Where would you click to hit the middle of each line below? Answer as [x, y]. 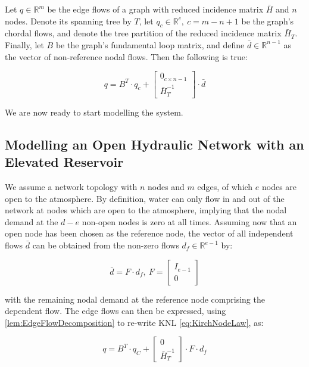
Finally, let [24, 44]
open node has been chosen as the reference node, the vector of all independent [149, 233]
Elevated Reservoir [64, 162]
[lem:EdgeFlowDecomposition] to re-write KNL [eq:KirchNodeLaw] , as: [134, 322]
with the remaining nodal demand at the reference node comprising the [135, 299]
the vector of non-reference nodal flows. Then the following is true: [126, 56]
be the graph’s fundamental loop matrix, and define [150, 44]
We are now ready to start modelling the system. [94, 112]
